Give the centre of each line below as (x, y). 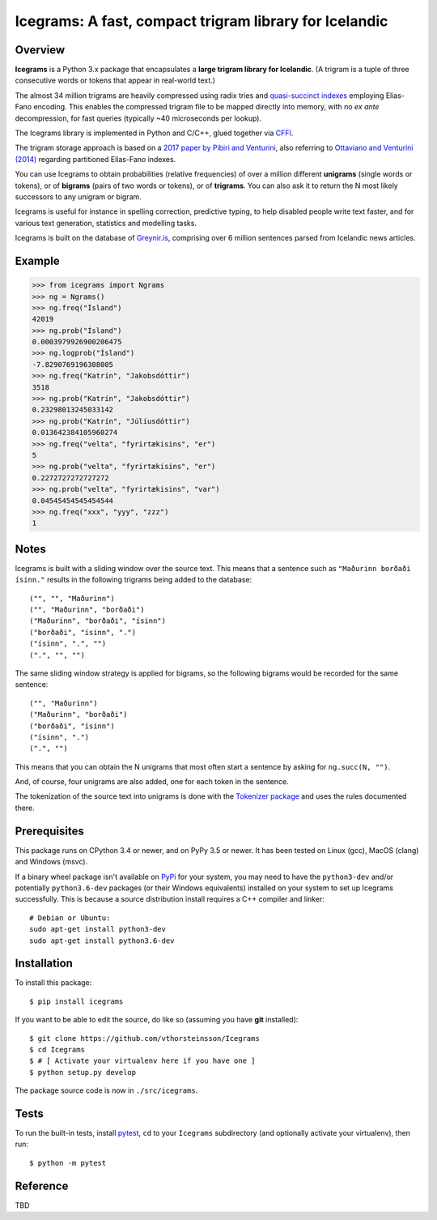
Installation (44, 964)
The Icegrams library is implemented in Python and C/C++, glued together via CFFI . (154, 133)
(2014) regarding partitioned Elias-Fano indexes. (95, 159)
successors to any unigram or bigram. (78, 196)
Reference (42, 1186)
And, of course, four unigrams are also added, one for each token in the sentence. (152, 782)
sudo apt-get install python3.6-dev (102, 941)
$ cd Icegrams (57, 1049)
